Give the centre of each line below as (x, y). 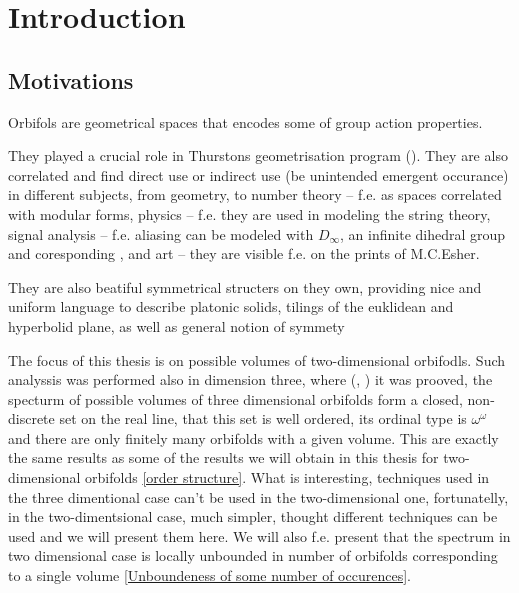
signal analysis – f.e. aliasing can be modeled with (161, 233)
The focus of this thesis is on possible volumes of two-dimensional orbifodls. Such (257, 359)
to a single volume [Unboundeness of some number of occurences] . (209, 575)
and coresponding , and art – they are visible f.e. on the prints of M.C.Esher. (244, 253)
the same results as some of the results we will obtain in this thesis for (223, 457)
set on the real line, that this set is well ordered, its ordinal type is (263, 418)
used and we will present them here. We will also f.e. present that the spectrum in (259, 535)
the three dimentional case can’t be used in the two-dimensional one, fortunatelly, (258, 496)
